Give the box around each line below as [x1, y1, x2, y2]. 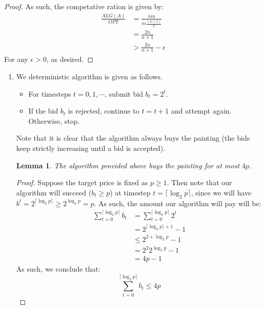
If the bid [28, 105, 58, 116]
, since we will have [191, 187, 252, 197]
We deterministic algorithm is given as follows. [16, 71, 162, 81]
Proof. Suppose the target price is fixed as [16, 177, 148, 188]
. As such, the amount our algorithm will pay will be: [94, 197, 261, 208]
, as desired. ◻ [46, 54, 94, 64]
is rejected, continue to [68, 105, 139, 116]
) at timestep [110, 187, 151, 197]
